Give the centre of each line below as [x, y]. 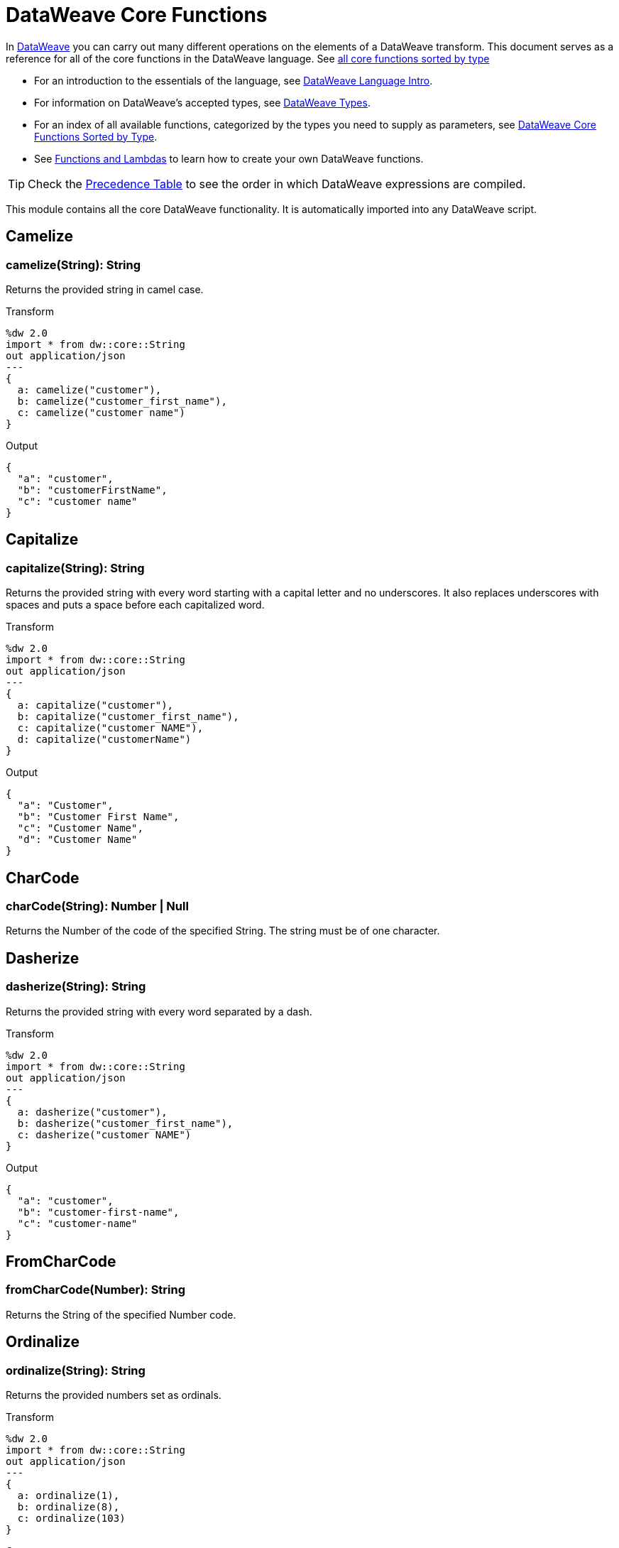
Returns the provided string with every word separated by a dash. [159, 1011]
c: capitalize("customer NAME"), [110, 728]
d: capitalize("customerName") [104, 740]
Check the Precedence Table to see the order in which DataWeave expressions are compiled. [277, 184]
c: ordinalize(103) [71, 1519]
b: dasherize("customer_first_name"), [125, 1123]
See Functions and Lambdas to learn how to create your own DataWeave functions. [229, 158]
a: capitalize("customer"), [95, 705]
